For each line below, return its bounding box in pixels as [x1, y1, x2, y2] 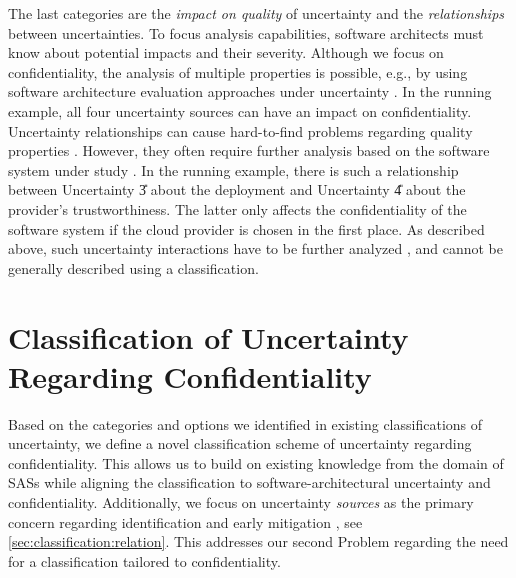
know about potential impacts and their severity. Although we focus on [8, 42, 444, 63]
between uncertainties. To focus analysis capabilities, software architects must [8, 22, 484, 43]
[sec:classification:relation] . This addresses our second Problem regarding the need [8, 531, 509, 552]
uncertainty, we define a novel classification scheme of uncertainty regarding [8, 433, 472, 454]
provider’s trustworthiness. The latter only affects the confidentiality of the [8, 198, 467, 219]
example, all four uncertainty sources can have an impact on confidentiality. [8, 100, 472, 121]
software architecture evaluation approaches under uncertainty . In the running [8, 81, 492, 102]
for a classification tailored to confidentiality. [8, 550, 281, 571]
